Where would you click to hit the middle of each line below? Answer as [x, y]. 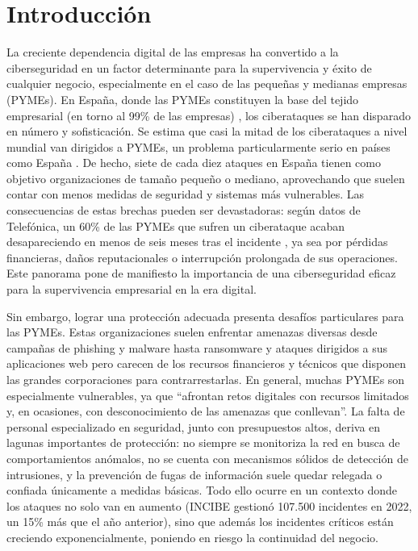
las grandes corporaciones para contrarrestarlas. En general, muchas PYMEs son [206, 379]
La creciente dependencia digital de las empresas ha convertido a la [173, 52]
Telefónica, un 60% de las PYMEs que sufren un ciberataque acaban [176, 225]
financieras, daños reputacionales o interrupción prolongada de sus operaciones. [202, 257]
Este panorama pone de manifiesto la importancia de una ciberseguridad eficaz [201, 273]
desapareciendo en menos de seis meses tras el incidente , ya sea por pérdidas [197, 242]
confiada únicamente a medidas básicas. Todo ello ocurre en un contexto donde [202, 490]
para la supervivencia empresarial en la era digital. [132, 289]
